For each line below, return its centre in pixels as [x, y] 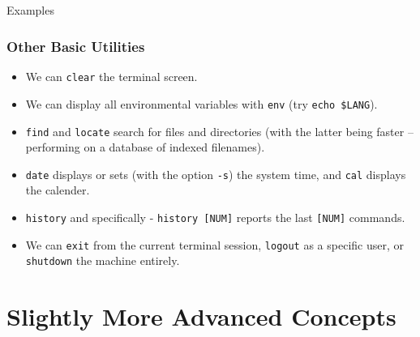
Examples [30, 10]
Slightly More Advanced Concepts [201, 316]
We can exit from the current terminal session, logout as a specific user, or [214, 244]
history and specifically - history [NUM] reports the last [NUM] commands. [215, 218]
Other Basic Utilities [76, 46]
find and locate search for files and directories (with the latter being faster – [219, 131]
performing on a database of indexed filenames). [145, 147]
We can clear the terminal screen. [111, 77]
